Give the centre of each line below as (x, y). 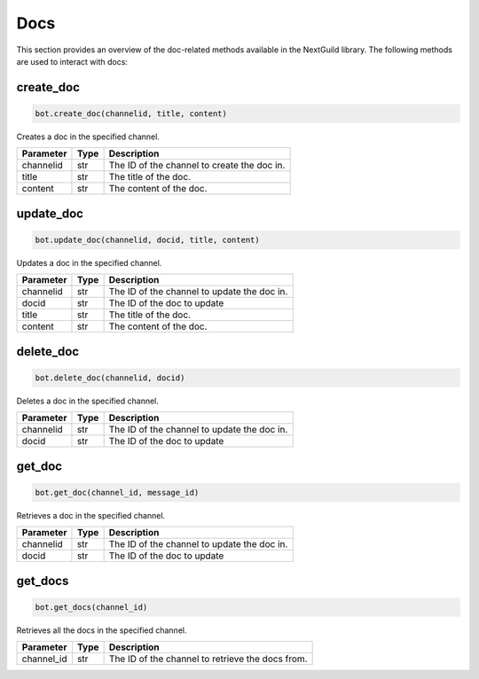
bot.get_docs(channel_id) (91, 607)
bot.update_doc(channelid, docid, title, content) (148, 240)
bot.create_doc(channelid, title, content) (131, 113)
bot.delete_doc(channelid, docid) (110, 378)
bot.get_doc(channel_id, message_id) (117, 492)
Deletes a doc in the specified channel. (88, 401)
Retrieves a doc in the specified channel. (91, 515)
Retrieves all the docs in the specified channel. (102, 630)
